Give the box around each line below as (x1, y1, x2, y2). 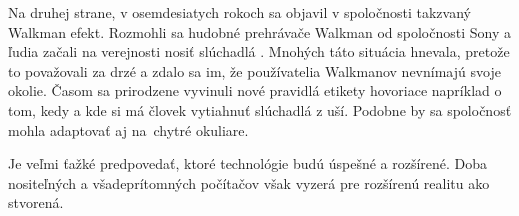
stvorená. (8, 192, 64, 213)
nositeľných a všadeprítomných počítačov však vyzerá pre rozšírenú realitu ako (8, 172, 490, 193)
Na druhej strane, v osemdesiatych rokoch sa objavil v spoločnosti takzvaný (8, 2, 471, 22)
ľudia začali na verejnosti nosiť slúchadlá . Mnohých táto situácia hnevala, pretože (8, 41, 510, 62)
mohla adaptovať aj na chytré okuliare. (8, 119, 249, 140)
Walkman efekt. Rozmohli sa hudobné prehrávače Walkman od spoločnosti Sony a (8, 21, 511, 42)
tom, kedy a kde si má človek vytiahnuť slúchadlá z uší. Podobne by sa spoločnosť (8, 99, 512, 120)
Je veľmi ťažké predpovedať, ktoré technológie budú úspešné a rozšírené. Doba (8, 153, 488, 174)
